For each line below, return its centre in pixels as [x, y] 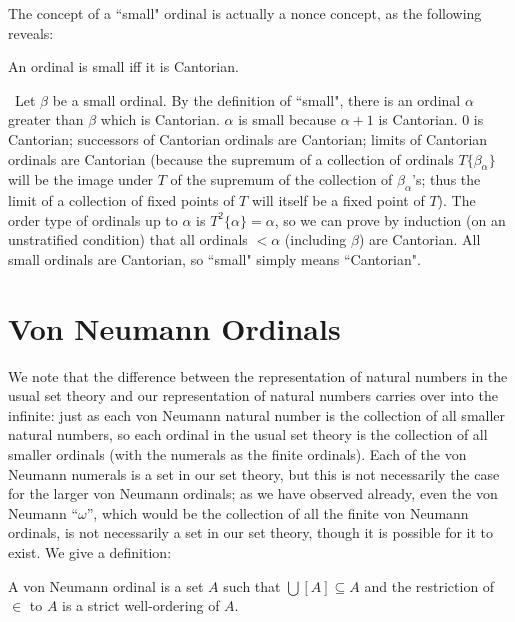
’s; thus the [446, 179]
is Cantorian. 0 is [431, 119]
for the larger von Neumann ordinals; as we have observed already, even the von [253, 493]
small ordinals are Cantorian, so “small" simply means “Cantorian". [214, 258]
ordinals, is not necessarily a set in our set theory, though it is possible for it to [251, 532]
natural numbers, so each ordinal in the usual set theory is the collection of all [248, 434]
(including [315, 239]
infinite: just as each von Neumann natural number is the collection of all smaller [257, 414]
